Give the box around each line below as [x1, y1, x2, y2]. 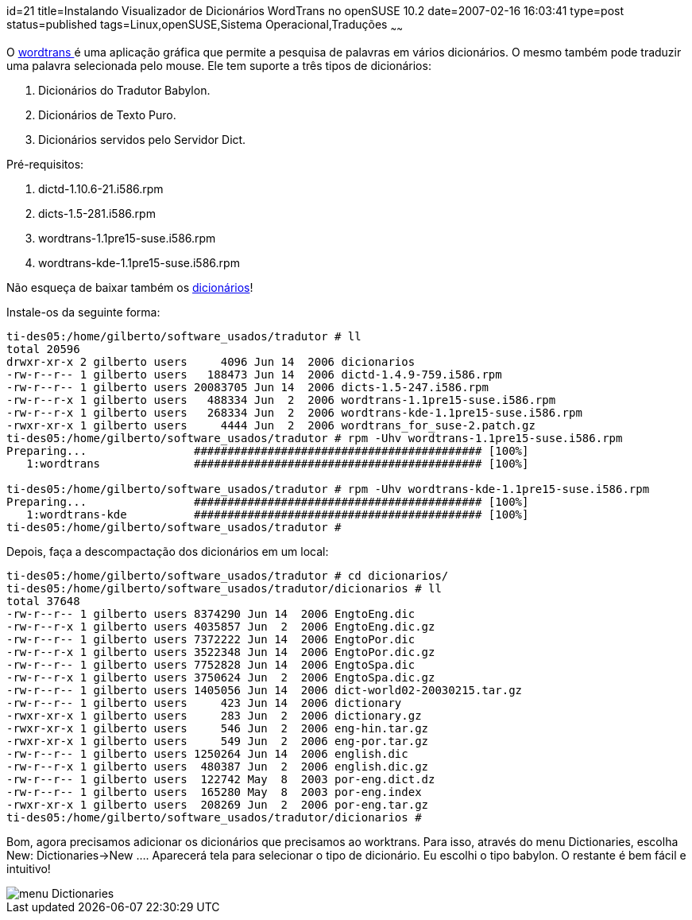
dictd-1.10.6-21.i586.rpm [38, 181, 164, 196]
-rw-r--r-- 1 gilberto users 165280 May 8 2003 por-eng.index [6, 785, 422, 798]
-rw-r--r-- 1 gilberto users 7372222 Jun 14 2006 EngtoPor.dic [6, 632, 416, 646]
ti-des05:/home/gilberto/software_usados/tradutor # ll [6, 329, 361, 343]
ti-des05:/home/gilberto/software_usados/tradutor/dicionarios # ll [6, 581, 442, 595]
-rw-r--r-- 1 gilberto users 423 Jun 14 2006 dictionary [6, 696, 402, 709]
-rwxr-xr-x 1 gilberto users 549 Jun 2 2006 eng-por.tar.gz [6, 734, 429, 747]
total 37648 [6, 594, 80, 608]
